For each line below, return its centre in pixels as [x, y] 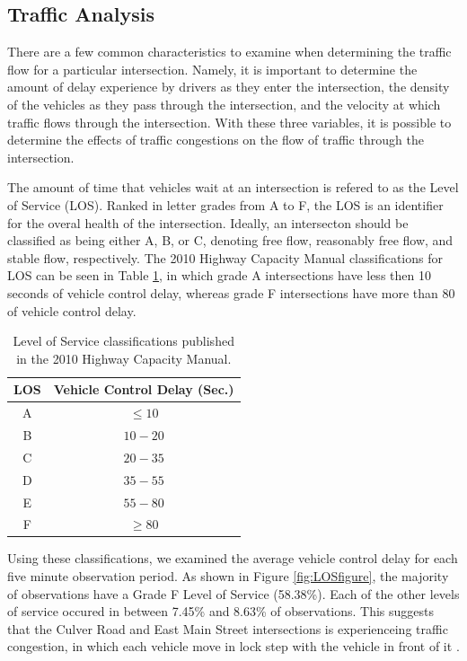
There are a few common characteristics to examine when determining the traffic [229, 52]
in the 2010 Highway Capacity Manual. [124, 358]
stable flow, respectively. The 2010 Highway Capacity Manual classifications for [225, 257]
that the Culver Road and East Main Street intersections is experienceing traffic [228, 628]
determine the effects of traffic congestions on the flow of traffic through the [216, 140]
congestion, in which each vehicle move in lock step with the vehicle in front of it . [233, 646]
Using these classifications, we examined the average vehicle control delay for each [233, 558]
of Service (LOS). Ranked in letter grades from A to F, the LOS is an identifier [225, 204]
